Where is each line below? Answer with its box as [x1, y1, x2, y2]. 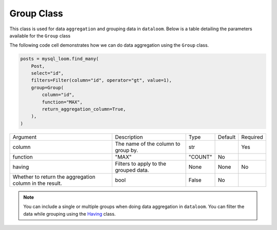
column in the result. [12, 180, 63, 187]
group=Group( [31, 85, 64, 90]
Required [241, 133, 264, 141]
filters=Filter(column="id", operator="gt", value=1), [31, 78, 172, 83]
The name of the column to [114, 140, 181, 147]
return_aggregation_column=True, [42, 106, 126, 112]
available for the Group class [9, 32, 71, 39]
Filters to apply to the [114, 160, 167, 167]
